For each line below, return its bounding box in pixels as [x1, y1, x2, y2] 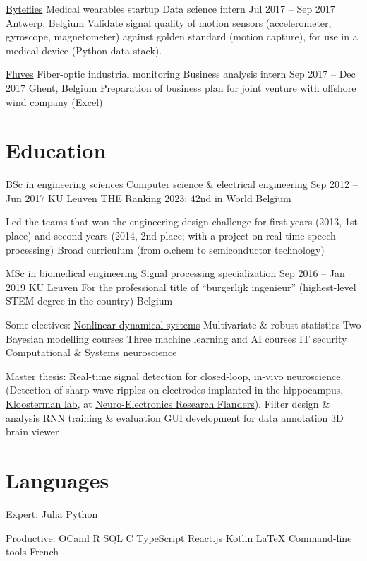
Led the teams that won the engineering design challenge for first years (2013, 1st [6, 214, 358, 229]
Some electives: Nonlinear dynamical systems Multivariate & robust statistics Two [6, 317, 361, 332]
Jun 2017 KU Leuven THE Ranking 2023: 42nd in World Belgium [6, 190, 291, 205]
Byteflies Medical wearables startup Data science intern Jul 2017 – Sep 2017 [6, 1, 335, 16]
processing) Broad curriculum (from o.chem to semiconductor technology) [6, 242, 325, 256]
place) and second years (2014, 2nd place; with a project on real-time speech [6, 228, 336, 243]
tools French [6, 544, 59, 559]
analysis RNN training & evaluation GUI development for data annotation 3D [6, 410, 344, 425]
